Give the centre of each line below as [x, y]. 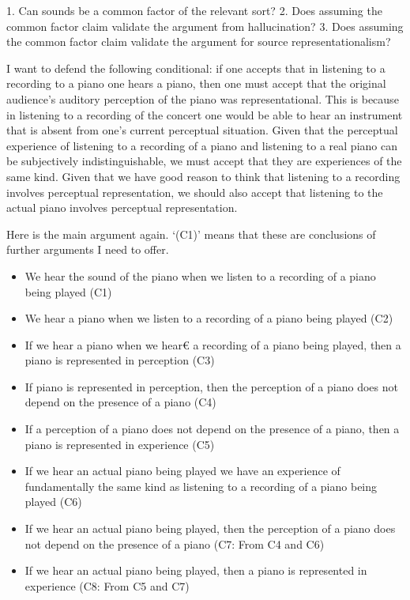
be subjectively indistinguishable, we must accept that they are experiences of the [204, 161]
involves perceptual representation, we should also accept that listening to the [195, 192]
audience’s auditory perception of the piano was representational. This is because [203, 98]
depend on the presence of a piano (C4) [120, 402]
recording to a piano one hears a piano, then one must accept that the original [196, 83]
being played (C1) [68, 291]
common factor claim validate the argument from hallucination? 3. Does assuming [205, 26]
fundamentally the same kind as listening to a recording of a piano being [201, 486]
